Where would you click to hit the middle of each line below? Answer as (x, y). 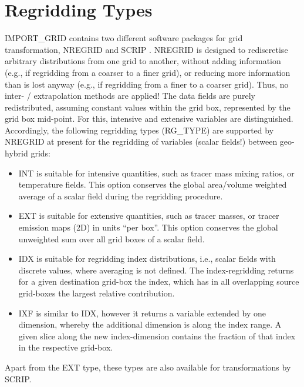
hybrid (16, 153)
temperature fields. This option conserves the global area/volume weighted (153, 184)
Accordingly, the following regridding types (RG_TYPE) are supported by (139, 130)
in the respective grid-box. (66, 347)
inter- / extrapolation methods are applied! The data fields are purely (130, 96)
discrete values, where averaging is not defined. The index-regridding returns (156, 270)
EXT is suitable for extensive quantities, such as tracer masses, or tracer (149, 216)
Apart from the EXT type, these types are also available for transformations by (148, 367)
